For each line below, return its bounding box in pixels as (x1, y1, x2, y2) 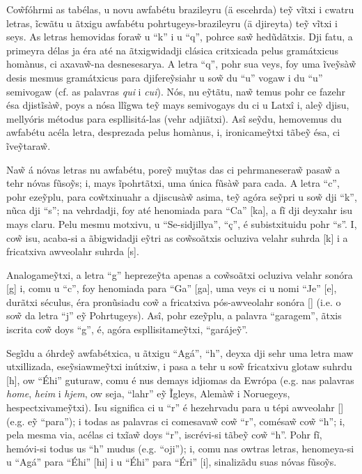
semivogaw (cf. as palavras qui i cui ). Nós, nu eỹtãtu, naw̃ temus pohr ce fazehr (6, 84, 345, 98)
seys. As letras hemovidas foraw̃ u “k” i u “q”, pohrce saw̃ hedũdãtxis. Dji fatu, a (6, 29, 353, 44)
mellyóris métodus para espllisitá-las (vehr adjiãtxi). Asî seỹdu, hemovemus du (6, 111, 342, 125)
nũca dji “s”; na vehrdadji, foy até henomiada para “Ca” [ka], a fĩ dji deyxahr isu (6, 203, 352, 217)
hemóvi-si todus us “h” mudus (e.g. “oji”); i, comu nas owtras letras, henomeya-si (6, 441, 354, 455)
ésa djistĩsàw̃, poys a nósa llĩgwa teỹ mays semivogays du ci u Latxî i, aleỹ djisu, (6, 98, 349, 112)
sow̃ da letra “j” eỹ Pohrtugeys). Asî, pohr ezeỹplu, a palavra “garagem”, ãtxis (6, 308, 342, 323)
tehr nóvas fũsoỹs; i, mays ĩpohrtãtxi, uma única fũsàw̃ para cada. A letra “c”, (6, 176, 340, 190)
